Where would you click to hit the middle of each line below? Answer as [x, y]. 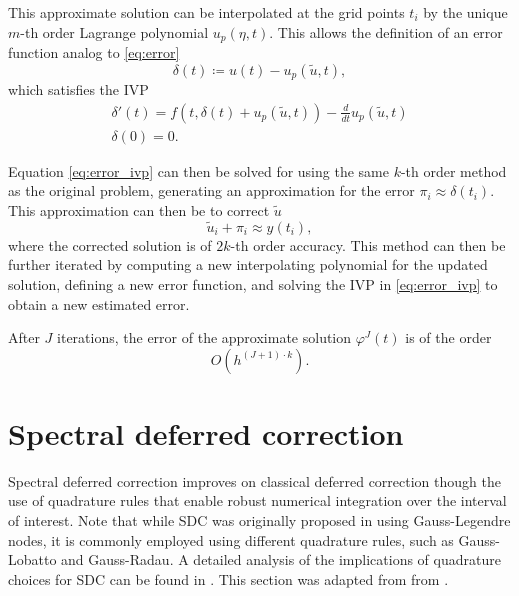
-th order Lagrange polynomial [114, 31]
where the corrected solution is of [110, 244]
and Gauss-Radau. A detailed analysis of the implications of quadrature [281, 559]
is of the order [448, 337]
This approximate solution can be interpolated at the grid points [206, 12]
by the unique [465, 12]
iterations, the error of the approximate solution [204, 337]
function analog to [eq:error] [94, 52]
